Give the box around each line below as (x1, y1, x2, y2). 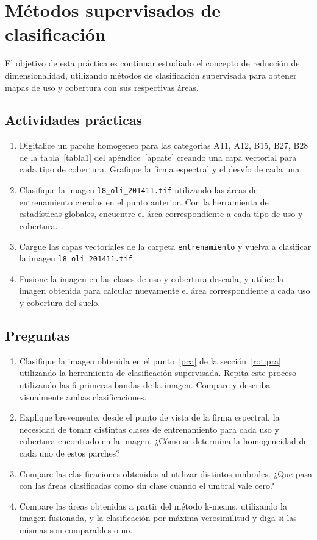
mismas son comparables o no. (19, 523, 133, 536)
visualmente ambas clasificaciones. (19, 390, 147, 403)
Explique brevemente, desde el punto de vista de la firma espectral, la (19, 411, 280, 424)
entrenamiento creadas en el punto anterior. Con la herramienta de (19, 195, 269, 208)
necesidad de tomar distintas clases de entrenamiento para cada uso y (19, 422, 279, 435)
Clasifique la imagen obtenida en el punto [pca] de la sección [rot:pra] (19, 354, 282, 367)
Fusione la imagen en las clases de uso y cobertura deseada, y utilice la (19, 272, 284, 285)
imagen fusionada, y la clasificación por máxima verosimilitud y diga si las (19, 511, 297, 524)
